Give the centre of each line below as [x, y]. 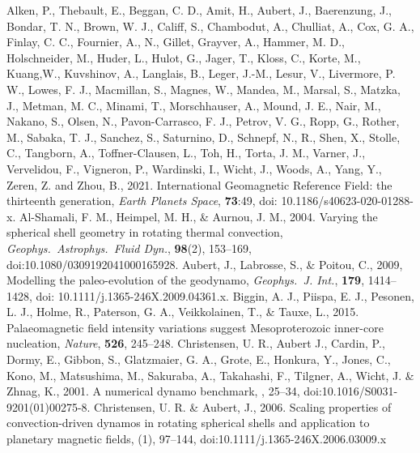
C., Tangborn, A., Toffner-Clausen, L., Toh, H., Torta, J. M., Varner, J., [186, 153]
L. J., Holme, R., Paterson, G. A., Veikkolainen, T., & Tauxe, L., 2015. [183, 312]
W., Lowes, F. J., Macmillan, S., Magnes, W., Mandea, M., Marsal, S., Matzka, [204, 89]
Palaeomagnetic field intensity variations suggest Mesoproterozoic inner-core [195, 327]
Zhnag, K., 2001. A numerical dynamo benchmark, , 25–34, [153, 391]
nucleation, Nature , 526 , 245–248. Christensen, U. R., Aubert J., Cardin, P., [196, 343]
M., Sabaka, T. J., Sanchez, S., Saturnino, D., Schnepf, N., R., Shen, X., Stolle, [204, 137]
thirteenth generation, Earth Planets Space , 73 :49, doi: [142, 201]
